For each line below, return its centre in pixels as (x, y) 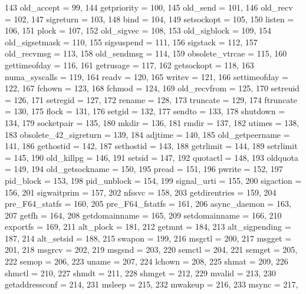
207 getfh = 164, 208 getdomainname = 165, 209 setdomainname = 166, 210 (143, 215)
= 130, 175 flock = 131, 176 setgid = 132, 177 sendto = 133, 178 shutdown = (145, 111)
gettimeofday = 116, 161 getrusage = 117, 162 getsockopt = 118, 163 (129, 65)
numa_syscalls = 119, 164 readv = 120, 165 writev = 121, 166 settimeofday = (147, 76)
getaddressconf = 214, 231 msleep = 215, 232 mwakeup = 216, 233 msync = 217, (152, 284)
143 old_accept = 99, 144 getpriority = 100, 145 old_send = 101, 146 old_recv (149, 7)
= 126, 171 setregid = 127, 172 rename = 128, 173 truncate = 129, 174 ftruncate (151, 99)
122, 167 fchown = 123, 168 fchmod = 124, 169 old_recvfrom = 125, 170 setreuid (152, 88)
